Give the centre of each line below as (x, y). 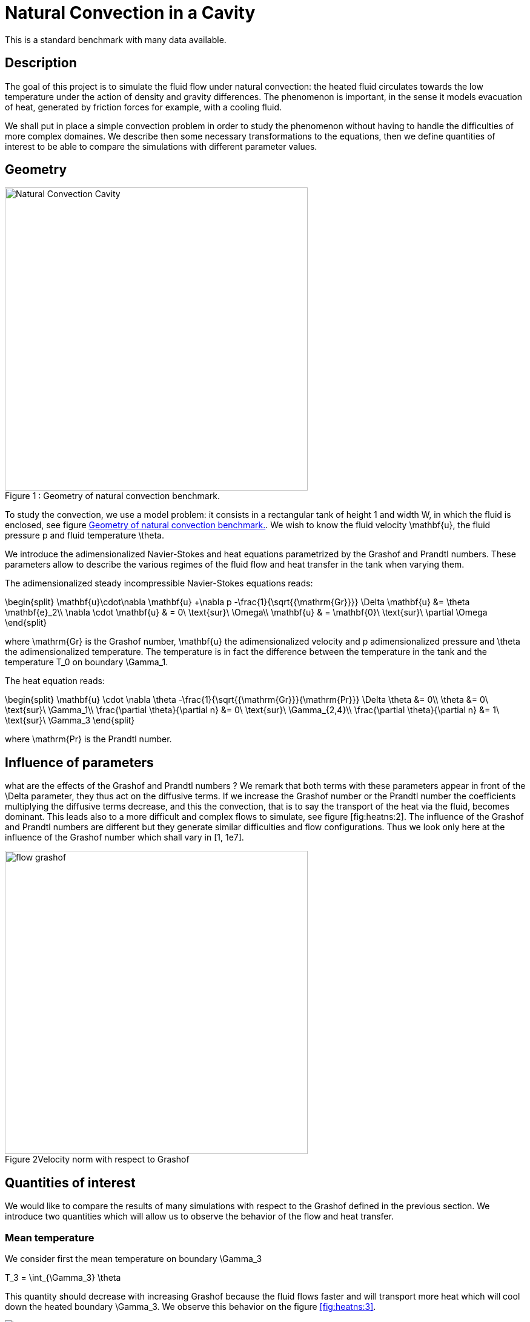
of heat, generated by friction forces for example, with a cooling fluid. (144, 107)
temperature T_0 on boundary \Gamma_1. (87, 662)
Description (41, 63)
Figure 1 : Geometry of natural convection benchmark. (112, 496)
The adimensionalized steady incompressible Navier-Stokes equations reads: (159, 583)
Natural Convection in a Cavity (130, 13)
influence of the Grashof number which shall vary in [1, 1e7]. (124, 837)
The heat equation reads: (55, 681)
